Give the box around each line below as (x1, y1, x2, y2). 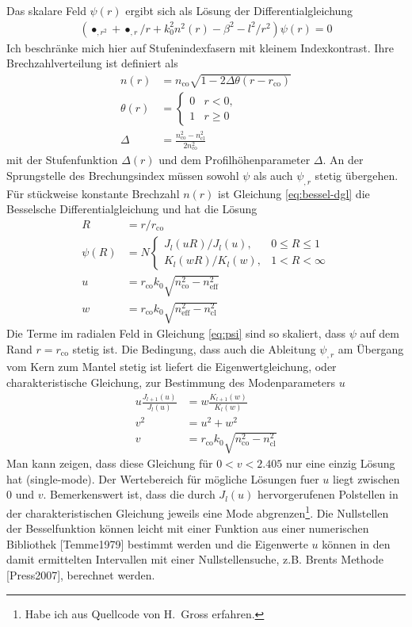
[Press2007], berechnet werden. (6, 567, 155, 583)
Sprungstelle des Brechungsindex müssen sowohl (6, 166, 239, 183)
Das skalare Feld (6, 2, 86, 18)
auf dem (360, 325, 399, 341)
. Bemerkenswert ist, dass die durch (43, 486, 216, 503)
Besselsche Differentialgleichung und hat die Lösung (6, 201, 257, 217)
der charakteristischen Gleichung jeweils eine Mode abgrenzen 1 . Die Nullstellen (6, 503, 389, 521)
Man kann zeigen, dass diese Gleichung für (6, 455, 213, 472)
